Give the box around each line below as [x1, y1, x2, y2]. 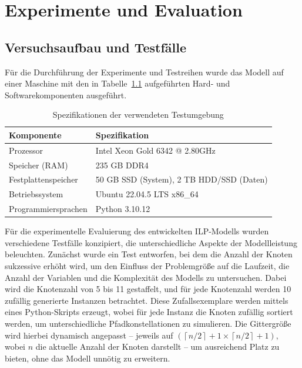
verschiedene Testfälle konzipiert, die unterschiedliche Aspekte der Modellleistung [5, 236, 297, 248]
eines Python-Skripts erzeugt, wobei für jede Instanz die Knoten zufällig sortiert [5, 306, 293, 318]
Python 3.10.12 [95, 203, 150, 215]
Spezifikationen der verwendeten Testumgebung [52, 108, 224, 121]
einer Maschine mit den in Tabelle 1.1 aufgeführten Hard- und [5, 77, 230, 89]
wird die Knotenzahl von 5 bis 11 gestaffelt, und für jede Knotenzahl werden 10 [5, 283, 291, 295]
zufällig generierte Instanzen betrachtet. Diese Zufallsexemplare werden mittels [5, 294, 288, 306]
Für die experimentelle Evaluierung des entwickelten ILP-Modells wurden [5, 225, 269, 237]
